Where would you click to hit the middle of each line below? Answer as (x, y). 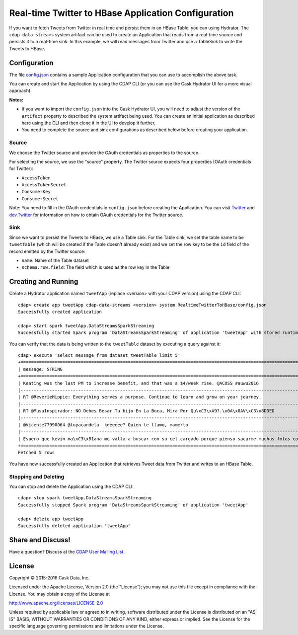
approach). (20, 91)
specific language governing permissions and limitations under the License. (86, 626)
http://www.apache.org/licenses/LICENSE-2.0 (56, 603)
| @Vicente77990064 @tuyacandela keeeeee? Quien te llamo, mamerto (103, 425)
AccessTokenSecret (44, 185)
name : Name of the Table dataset (55, 260)
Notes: (16, 100)
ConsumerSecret (40, 198)
